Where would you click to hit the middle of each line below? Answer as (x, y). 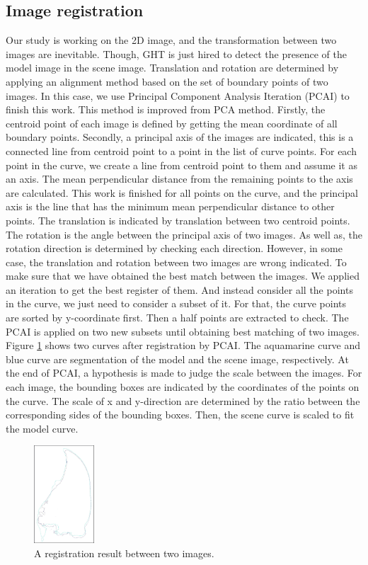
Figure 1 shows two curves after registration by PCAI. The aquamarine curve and (183, 345)
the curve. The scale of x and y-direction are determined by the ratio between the (183, 400)
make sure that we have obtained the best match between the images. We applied (183, 276)
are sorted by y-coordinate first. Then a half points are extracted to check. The (177, 318)
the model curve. (42, 428)
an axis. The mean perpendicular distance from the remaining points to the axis (179, 179)
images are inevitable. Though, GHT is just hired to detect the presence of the (176, 53)
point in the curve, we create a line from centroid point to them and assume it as (182, 165)
